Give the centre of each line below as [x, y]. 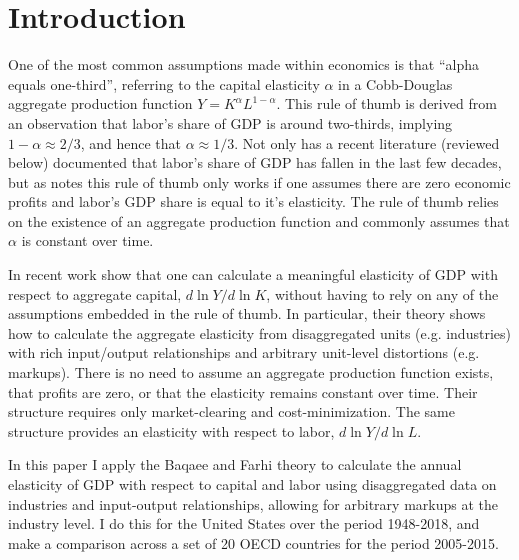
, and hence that [131, 142]
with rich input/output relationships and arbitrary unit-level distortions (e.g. [244, 352]
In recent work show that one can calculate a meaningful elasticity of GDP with [253, 274]
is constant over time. [87, 240]
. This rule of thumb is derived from [386, 103]
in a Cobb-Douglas [395, 83]
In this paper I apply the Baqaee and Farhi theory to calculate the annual [235, 464]
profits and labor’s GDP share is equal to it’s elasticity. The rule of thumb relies [253, 201]
